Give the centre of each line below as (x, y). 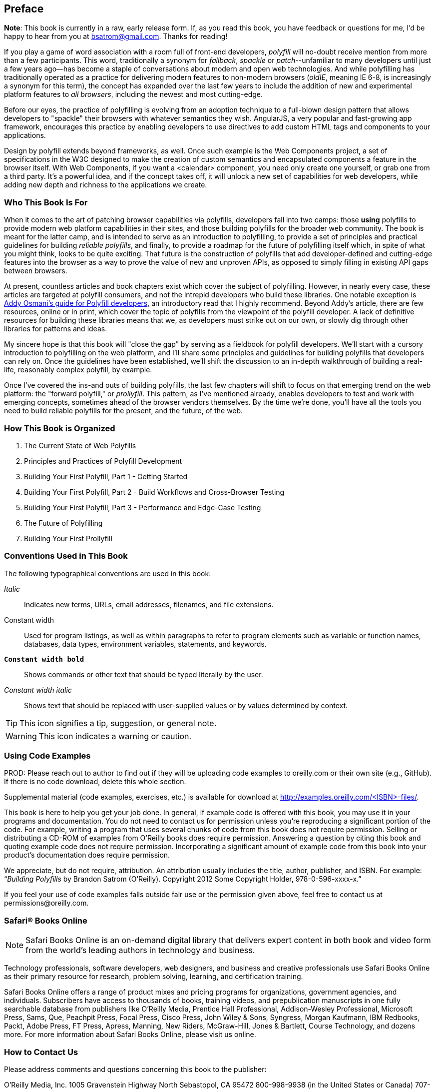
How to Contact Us (41, 1052)
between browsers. (36, 271)
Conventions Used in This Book (66, 556)
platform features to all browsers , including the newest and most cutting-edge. (133, 94)
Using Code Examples (47, 756)
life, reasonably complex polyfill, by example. (78, 370)
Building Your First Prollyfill (68, 538)
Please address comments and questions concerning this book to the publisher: (135, 1069)
